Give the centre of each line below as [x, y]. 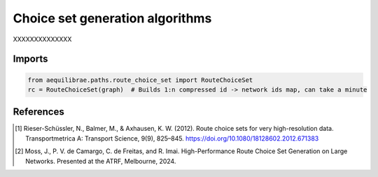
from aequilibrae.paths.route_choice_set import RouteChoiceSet [140, 80]
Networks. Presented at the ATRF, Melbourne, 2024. [101, 161]
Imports [30, 59]
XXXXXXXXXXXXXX [42, 39]
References [38, 112]
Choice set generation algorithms [112, 18]
